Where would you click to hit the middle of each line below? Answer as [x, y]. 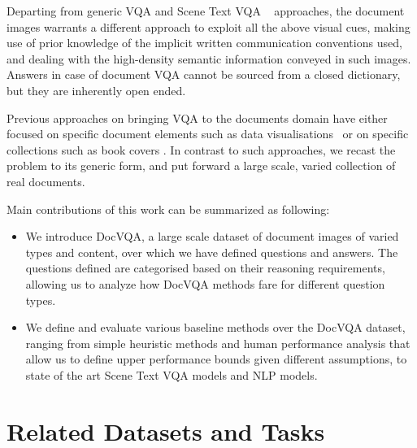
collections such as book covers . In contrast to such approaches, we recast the [201, 149]
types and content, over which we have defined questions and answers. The [212, 252]
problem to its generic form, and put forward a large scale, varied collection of [201, 165]
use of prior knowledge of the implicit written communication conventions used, [204, 43]
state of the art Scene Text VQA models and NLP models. [172, 374]
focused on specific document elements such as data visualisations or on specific [208, 134]
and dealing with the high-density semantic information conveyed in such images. [209, 58]
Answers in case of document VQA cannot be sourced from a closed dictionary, [204, 74]
